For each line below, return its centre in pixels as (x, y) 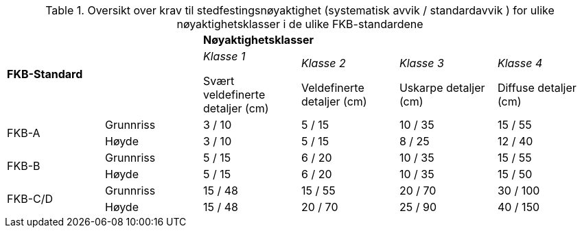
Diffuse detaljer (537, 88)
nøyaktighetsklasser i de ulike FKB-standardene (300, 24)
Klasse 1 (224, 56)
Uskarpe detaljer (442, 88)
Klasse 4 (520, 63)
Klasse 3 (421, 63)
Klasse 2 (323, 63)
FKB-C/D (30, 199)
